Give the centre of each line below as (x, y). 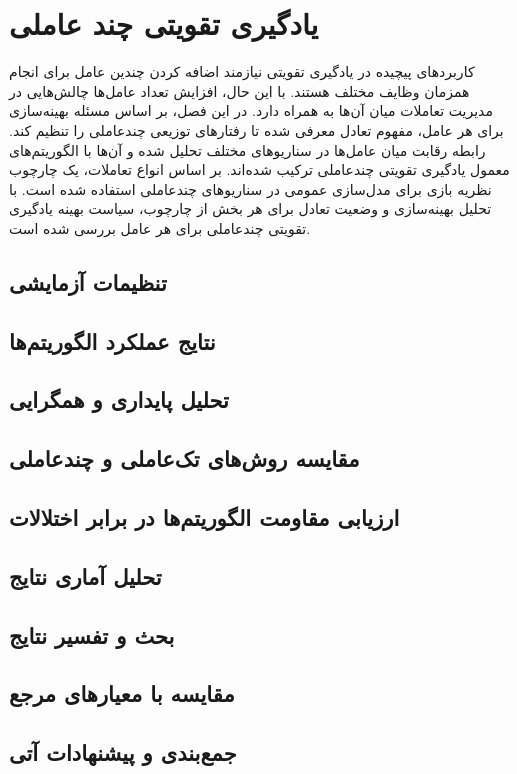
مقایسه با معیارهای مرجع (122, 693)
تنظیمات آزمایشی (88, 281)
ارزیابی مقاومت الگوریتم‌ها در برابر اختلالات (204, 516)
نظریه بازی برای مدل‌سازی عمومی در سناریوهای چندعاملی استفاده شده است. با (250, 188)
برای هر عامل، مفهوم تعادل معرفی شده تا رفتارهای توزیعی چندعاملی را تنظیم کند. (256, 129)
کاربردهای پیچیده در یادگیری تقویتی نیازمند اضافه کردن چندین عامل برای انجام (242, 71)
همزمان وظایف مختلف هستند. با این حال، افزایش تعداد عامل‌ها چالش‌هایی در (239, 90)
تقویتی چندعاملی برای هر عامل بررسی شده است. (160, 227)
